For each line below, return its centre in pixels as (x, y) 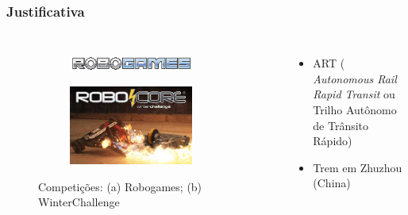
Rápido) (333, 141)
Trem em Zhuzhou (358, 167)
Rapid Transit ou (354, 94)
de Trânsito (341, 125)
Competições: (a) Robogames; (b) (120, 186)
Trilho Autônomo (355, 109)
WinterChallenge (79, 202)
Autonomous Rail (355, 78)
